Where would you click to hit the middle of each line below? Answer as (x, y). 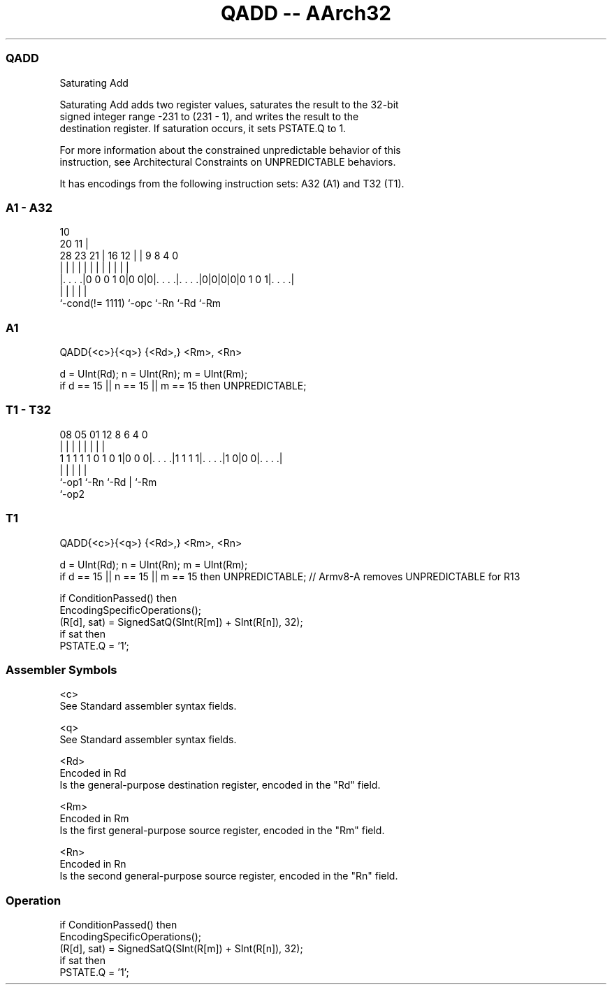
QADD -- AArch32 (306, 13)
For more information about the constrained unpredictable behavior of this (230, 150)
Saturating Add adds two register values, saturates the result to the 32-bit (229, 104)
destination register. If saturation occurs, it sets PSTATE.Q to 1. (203, 128)
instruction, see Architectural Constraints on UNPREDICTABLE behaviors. (228, 162)
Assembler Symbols (61, 669)
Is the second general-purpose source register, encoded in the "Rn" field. (229, 876)
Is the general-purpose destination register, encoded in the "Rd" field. (220, 785)
